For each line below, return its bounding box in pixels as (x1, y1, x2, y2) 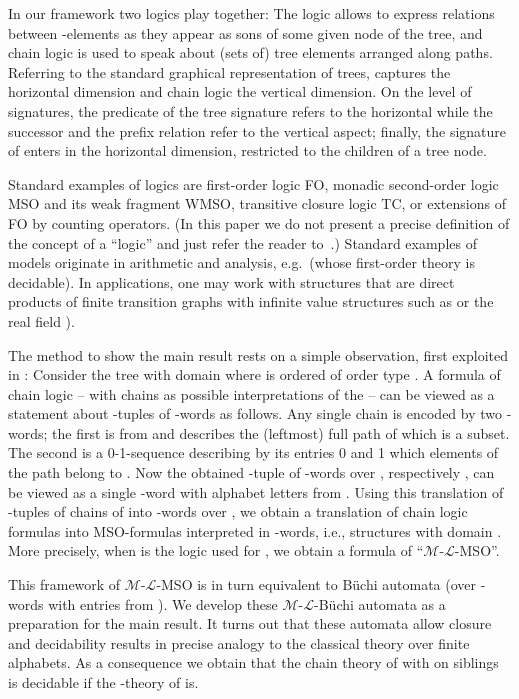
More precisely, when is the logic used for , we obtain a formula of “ (8, 540, 424, 561)
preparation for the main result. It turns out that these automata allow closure (8, 613, 492, 634)
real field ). (8, 310, 75, 331)
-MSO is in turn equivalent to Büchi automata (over (156, 574, 477, 595)
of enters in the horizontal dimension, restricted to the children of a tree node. (8, 140, 487, 161)
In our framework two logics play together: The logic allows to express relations (8, 3, 495, 23)
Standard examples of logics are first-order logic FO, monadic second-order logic (8, 173, 499, 194)
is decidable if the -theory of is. (8, 672, 199, 692)
